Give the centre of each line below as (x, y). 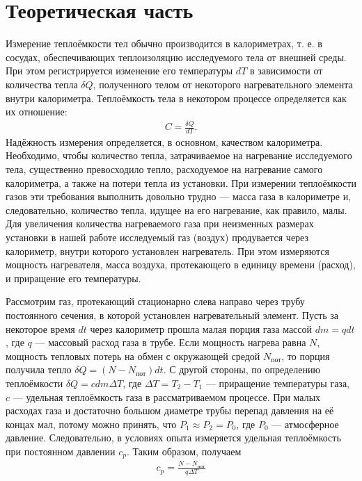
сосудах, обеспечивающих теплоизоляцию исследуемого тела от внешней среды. (176, 57)
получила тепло (39, 369)
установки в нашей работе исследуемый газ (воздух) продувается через (157, 237)
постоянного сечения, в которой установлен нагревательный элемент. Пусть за (172, 315)
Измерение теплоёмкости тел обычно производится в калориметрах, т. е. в (164, 43)
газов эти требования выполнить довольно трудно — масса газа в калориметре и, (179, 196)
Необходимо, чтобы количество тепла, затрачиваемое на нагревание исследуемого (179, 155)
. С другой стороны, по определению (242, 369)
